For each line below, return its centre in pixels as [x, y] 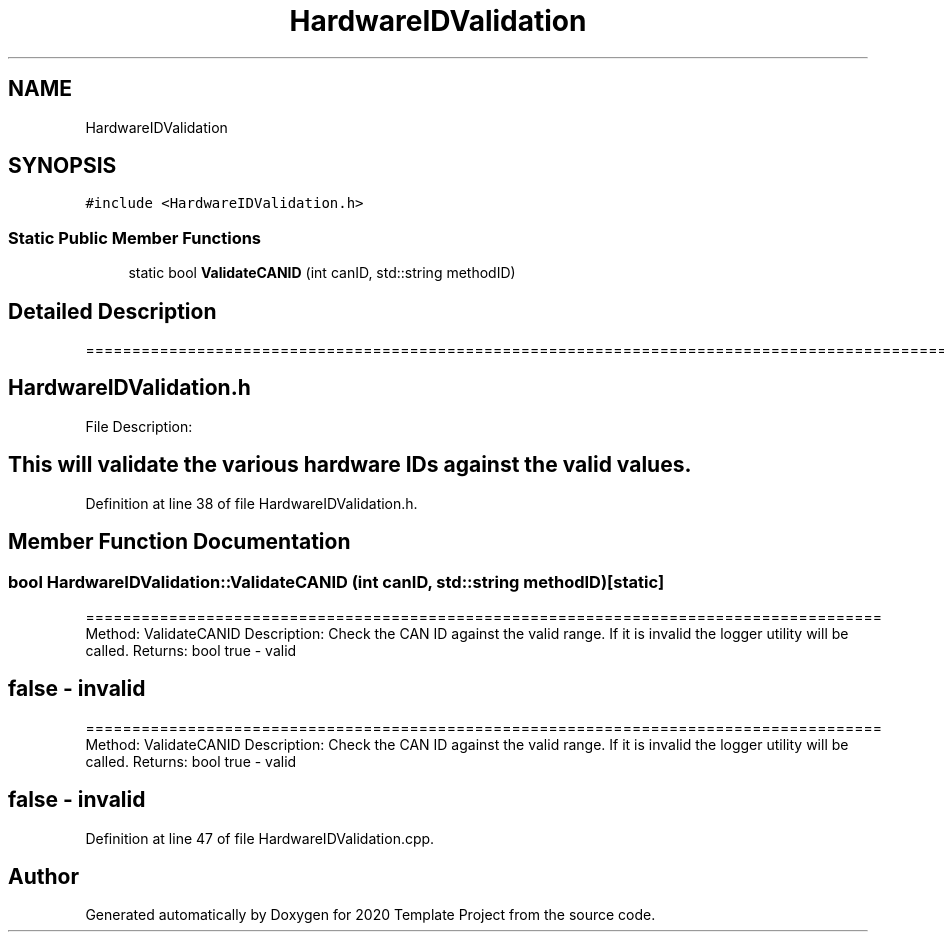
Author [43, 877]
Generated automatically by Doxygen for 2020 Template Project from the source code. [370, 915]
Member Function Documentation [179, 542]
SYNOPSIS [62, 166]
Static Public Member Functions [135, 237]
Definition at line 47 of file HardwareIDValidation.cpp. [260, 838]
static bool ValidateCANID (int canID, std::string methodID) [322, 273]
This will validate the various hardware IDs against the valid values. [350, 465]
